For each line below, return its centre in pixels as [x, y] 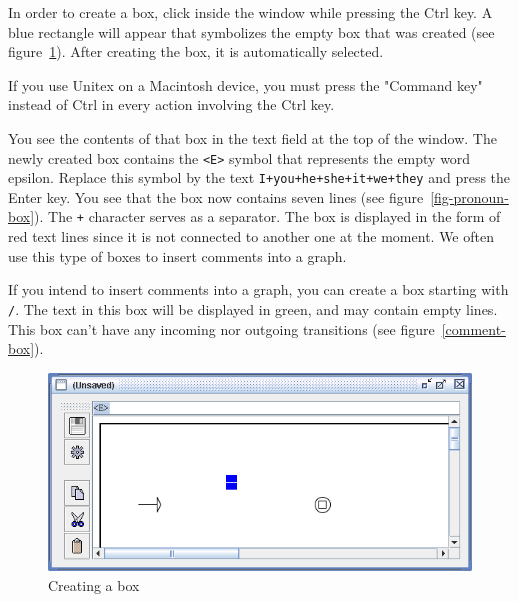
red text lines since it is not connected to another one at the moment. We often [251, 236]
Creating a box [94, 584]
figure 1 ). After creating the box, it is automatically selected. [196, 51]
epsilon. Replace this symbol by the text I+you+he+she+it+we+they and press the [259, 177]
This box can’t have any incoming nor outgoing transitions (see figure [221, 328]
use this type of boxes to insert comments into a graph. [177, 255]
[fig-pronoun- [469, 196]
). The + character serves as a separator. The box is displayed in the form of [267, 216]
